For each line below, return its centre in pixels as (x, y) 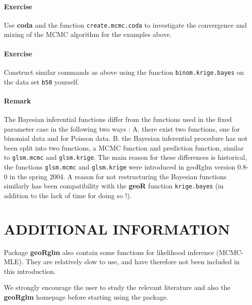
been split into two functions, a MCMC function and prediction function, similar (124, 147)
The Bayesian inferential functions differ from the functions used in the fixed (118, 119)
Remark (17, 100)
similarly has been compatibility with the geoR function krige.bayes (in (114, 186)
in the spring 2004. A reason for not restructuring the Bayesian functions (118, 176)
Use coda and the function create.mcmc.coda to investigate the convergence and (126, 25)
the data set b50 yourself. (42, 81)
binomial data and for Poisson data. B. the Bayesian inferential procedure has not (126, 138)
